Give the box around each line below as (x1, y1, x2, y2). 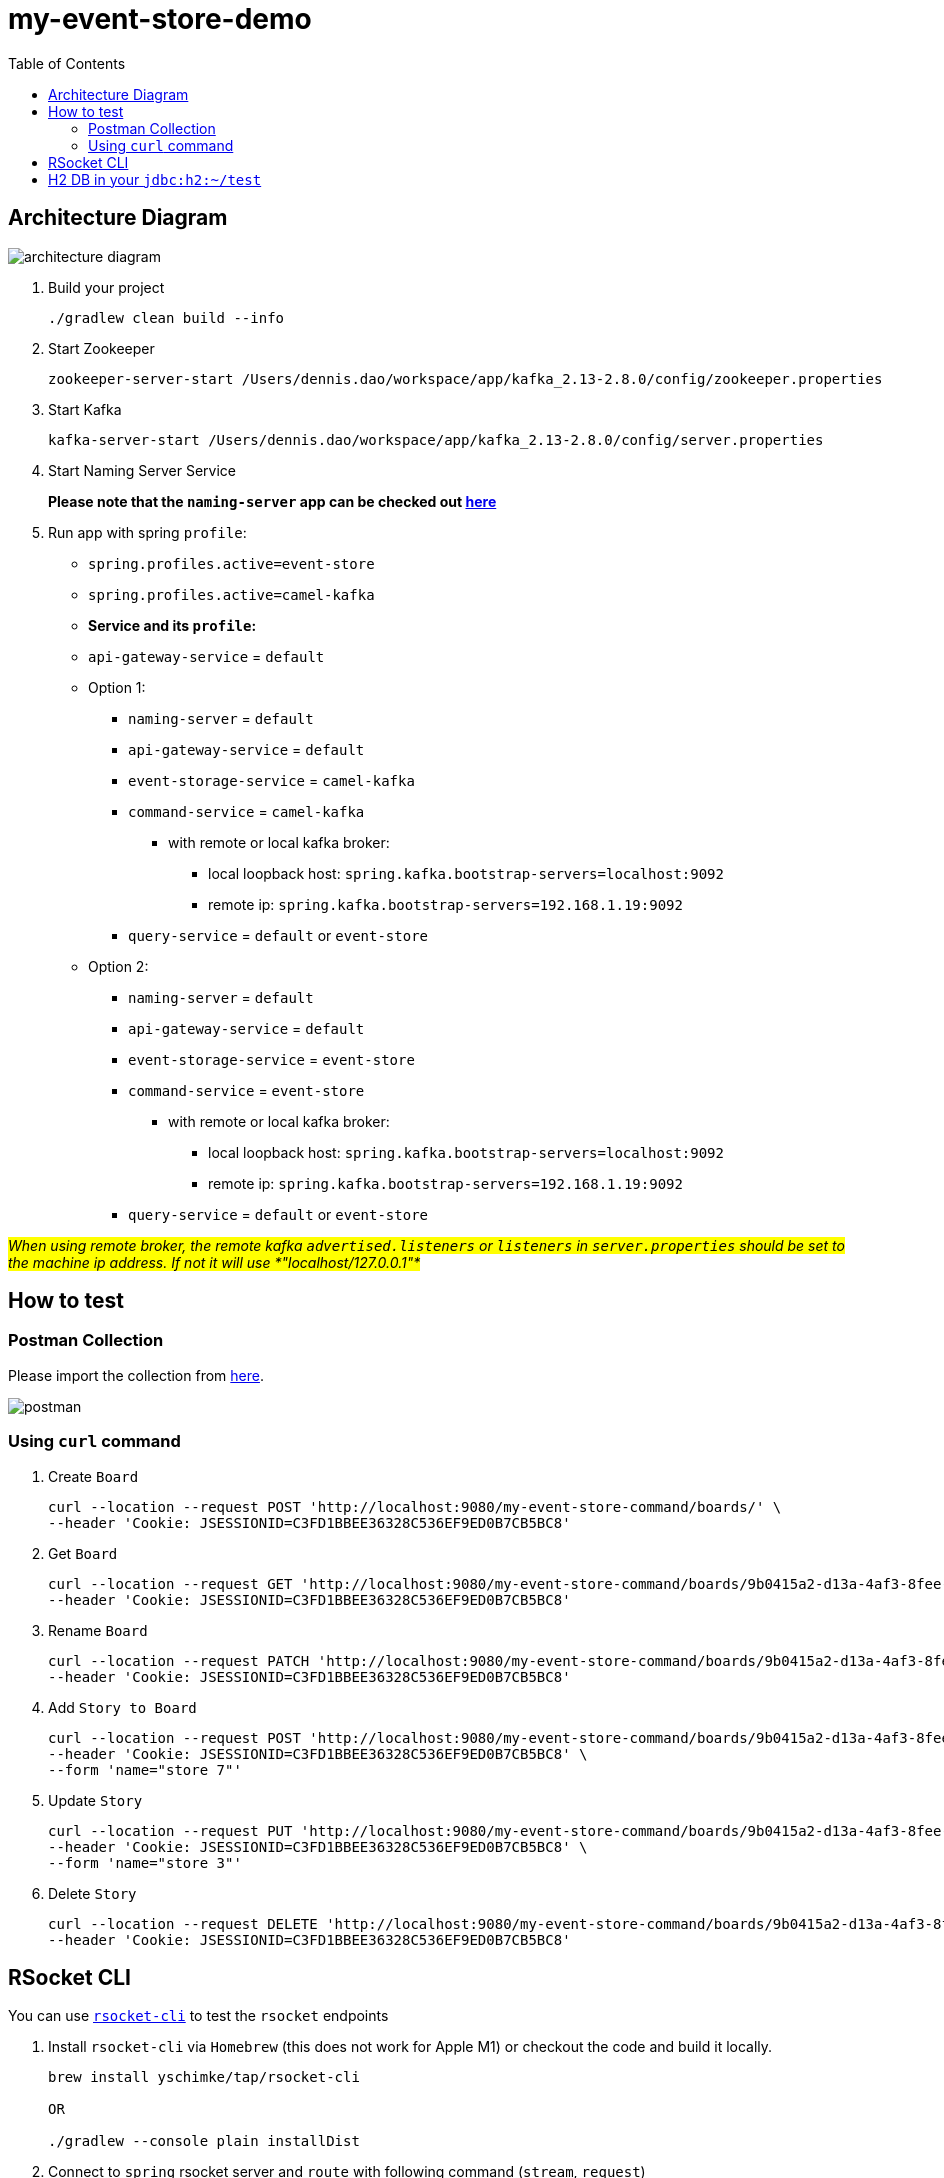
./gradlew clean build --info (48, 309, 285, 326)
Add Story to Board (48, 1698, 197, 1716)
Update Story (48, 1791, 143, 1809)
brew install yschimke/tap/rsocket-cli (48, 2069, 360, 2086)
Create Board (48, 1467, 139, 1485)
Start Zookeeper (48, 339, 155, 357)
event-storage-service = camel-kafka (128, 771, 415, 789)
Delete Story (48, 1884, 137, 1902)
